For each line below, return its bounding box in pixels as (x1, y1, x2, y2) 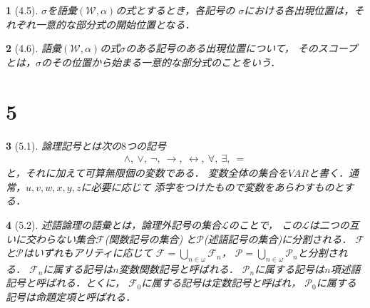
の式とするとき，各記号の (115, 3, 235, 17)
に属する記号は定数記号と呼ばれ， (141, 275, 302, 290)
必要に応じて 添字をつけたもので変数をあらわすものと (91, 179, 344, 194)
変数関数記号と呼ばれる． (118, 261, 239, 276)
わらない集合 (35, 231, 96, 246)
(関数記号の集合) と (104, 231, 197, 246)
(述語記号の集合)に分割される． (203, 231, 352, 246)
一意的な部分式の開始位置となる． (35, 16, 195, 31)
